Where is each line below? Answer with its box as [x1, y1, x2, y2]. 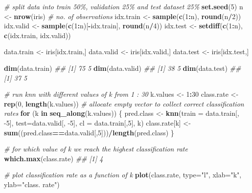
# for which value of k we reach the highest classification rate [4, 144, 188, 154]
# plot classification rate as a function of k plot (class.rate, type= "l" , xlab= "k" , [4, 170, 242, 180]
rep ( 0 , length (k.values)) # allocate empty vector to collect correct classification [4, 98, 244, 108]
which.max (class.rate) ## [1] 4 [4, 153, 103, 163]
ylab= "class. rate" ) [4, 179, 60, 189]
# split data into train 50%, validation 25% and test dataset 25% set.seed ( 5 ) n [4, 1, 243, 11]
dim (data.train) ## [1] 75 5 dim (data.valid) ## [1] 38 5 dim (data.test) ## [4, 63, 241, 73]
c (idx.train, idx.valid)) [4, 30, 71, 40]
